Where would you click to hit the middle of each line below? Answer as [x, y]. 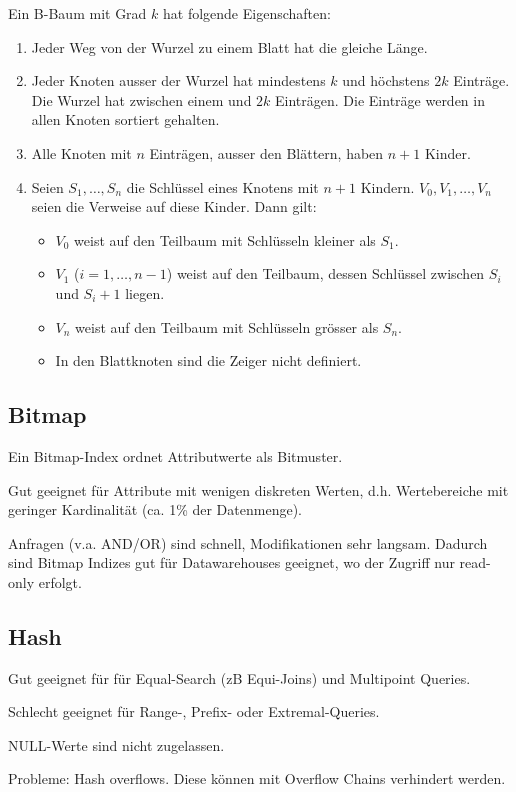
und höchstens [386, 80]
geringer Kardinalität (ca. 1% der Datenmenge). [155, 509]
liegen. [145, 292]
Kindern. [387, 186]
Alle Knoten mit [81, 152]
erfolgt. [60, 581]
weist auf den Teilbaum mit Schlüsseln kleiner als [225, 239]
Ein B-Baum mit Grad [77, 13]
